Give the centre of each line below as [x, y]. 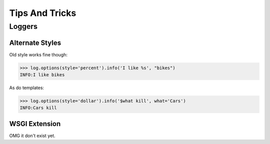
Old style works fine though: [38, 54]
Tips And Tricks [43, 13]
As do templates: [27, 88]
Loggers [23, 26]
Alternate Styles [35, 43]
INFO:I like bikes [42, 75]
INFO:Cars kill [38, 108]
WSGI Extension [35, 124]
